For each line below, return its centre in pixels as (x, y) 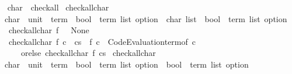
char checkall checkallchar (58, 7)
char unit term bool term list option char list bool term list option (146, 18)
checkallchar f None (49, 30)
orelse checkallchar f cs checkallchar (88, 53)
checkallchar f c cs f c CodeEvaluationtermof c (102, 41)
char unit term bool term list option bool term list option (126, 64)
